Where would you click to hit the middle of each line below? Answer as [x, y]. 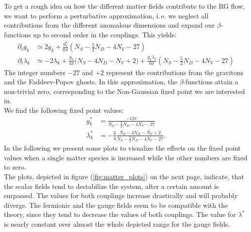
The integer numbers [35, 72]
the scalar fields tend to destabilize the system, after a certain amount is [111, 186]
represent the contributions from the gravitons [175, 72]
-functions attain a [211, 82]
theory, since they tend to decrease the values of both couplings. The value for [120, 214]
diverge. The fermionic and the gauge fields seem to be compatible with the [116, 205]
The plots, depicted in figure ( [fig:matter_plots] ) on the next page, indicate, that [124, 177]
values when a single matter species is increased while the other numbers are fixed [126, 157]
